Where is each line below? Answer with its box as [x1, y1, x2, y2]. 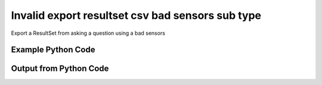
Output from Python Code [11, 64, 109, 74]
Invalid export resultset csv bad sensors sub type [11, 9, 262, 22]
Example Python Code [11, 45, 95, 55]
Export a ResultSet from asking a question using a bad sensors [11, 30, 166, 37]
